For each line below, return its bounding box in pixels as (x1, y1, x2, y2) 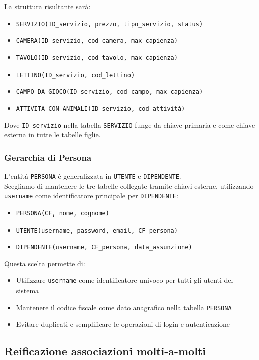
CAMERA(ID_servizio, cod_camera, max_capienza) (16, 37, 178, 45)
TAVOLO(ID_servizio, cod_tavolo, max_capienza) (16, 54, 178, 61)
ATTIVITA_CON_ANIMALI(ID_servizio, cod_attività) (16, 105, 185, 112)
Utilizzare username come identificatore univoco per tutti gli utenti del (16, 275, 233, 285)
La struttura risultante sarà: (4, 1, 91, 11)
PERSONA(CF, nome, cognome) (16, 209, 109, 217)
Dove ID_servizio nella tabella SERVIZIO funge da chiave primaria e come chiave (4, 119, 255, 130)
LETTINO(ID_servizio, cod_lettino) (16, 71, 135, 79)
